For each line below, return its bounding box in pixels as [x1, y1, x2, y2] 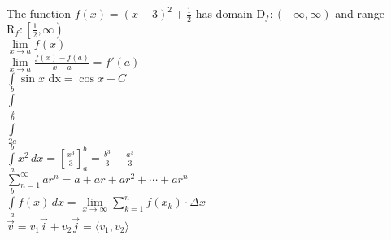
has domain [195, 5, 253, 21]
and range [335, 5, 384, 21]
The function [7, 5, 71, 21]
